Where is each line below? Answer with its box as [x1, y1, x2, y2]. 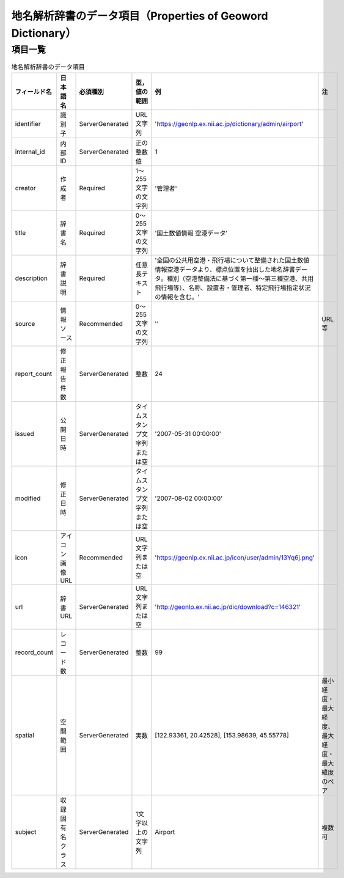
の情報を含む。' [155, 292, 200, 301]
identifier [15, 119, 41, 128]
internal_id [15, 147, 45, 156]
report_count [15, 369, 52, 378]
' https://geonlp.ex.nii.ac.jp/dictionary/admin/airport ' [155, 119, 304, 128]
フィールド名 [15, 87, 52, 96]
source [15, 319, 35, 328]
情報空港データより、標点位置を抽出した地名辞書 [155, 265, 296, 273]
